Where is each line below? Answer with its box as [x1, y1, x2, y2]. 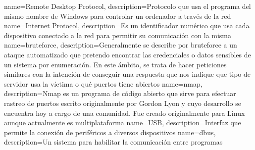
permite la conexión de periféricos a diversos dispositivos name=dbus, [4, 127, 216, 137]
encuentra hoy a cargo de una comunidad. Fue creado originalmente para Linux [4, 107, 245, 118]
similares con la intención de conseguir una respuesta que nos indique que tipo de [4, 69, 251, 79]
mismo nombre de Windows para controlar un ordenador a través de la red [4, 10, 231, 21]
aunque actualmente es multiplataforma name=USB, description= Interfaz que [4, 117, 241, 128]
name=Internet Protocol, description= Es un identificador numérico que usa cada [4, 20, 250, 31]
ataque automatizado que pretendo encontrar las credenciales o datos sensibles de [4, 49, 251, 59]
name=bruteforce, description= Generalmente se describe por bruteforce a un [4, 40, 237, 50]
